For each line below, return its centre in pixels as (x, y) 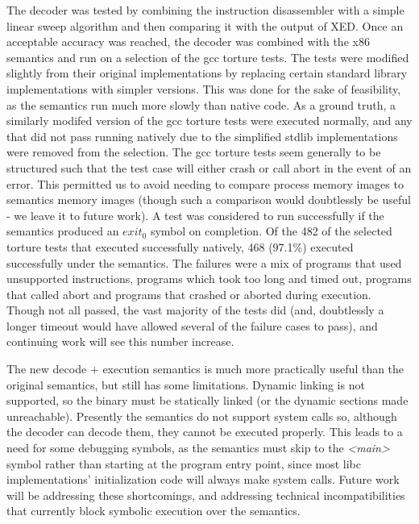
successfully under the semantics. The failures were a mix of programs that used (204, 262)
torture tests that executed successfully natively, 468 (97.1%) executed (180, 246)
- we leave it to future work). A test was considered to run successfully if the (195, 215)
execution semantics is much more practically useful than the (253, 369)
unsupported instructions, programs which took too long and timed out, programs (209, 279)
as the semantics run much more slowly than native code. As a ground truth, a (201, 104)
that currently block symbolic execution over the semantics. (153, 511)
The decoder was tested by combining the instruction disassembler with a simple (205, 10)
